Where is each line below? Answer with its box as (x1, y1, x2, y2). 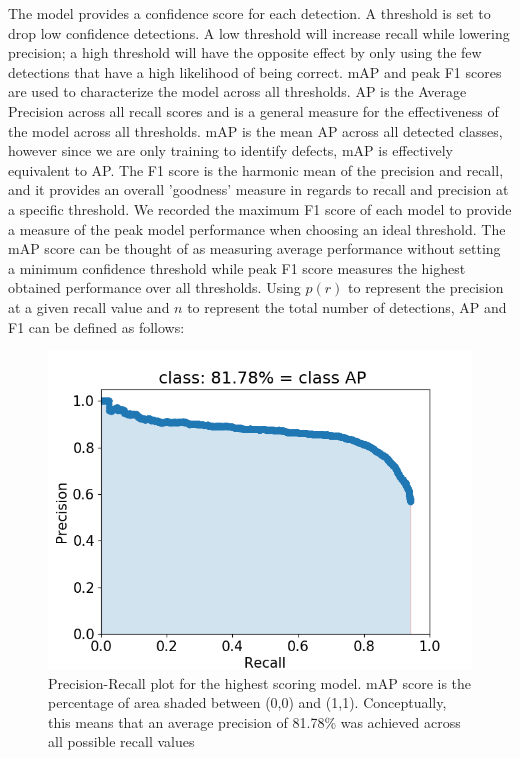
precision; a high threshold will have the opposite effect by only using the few (8, 42, 482, 63)
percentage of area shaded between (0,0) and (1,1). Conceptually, (48, 692, 447, 713)
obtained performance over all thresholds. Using (8, 277, 301, 298)
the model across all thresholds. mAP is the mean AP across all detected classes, (8, 120, 503, 141)
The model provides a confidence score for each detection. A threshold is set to (8, 3, 491, 23)
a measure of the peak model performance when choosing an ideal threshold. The (8, 218, 506, 239)
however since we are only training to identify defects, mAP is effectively (8, 140, 453, 161)
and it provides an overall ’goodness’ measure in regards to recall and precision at (8, 179, 509, 200)
